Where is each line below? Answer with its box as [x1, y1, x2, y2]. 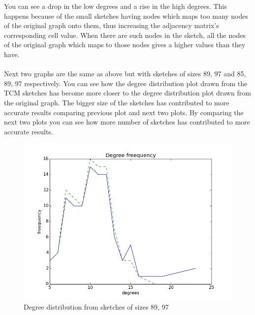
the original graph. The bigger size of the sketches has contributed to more [4, 97, 229, 107]
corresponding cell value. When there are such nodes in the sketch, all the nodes [4, 30, 246, 40]
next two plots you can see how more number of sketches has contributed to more [4, 117, 250, 127]
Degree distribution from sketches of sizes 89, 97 [24, 301, 169, 312]
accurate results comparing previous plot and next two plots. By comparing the [4, 107, 244, 117]
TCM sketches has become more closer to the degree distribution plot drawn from [4, 88, 251, 98]
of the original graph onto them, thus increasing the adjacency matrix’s [4, 20, 219, 31]
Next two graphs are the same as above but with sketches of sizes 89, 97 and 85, [4, 68, 246, 79]
